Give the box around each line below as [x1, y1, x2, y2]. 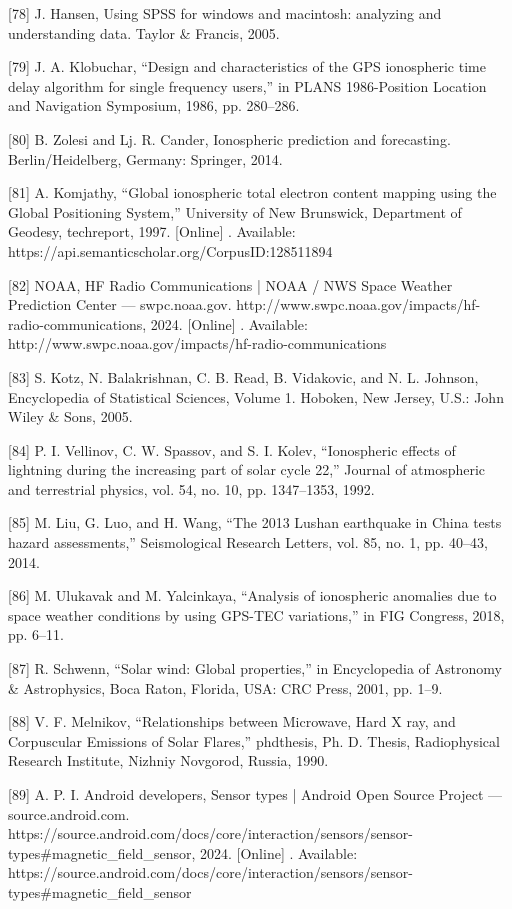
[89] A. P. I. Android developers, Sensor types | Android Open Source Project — [8, 784, 503, 804]
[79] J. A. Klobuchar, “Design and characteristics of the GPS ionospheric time [8, 56, 486, 77]
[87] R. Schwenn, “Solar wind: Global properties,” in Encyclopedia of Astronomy [8, 658, 502, 679]
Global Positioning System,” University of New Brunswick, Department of [8, 201, 462, 222]
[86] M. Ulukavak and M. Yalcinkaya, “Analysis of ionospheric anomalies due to [8, 585, 497, 606]
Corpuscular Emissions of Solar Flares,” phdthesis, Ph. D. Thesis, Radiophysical [8, 730, 500, 751]
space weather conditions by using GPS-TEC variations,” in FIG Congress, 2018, [8, 604, 505, 625]
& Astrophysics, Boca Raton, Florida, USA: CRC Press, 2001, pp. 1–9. [8, 677, 443, 698]
